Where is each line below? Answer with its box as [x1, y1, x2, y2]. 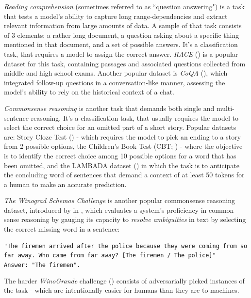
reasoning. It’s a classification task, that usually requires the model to [31, 112, 238, 123]
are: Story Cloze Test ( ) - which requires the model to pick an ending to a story [4, 131, 241, 141]
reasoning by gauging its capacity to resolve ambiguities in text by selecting [21, 214, 246, 224]
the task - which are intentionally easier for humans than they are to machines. [4, 285, 239, 295]
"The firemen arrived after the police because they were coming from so [4, 242, 248, 250]
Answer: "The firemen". [4, 261, 81, 268]
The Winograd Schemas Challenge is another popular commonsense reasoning [4, 195, 235, 205]
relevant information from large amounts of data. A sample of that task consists [4, 20, 242, 31]
